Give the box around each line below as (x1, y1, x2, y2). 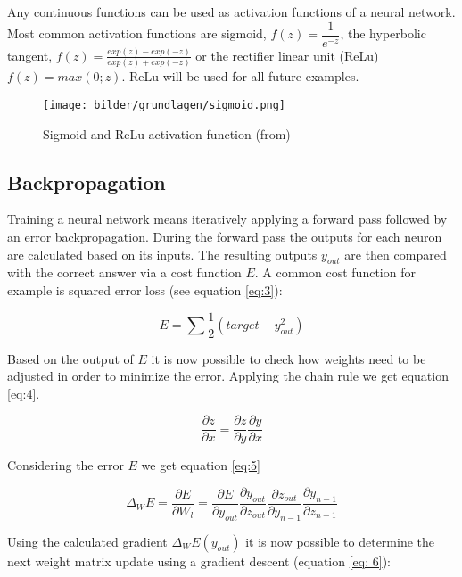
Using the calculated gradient (7, 532, 168, 550)
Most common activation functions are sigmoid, (7, 24, 267, 43)
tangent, (7, 45, 53, 64)
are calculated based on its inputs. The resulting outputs (7, 244, 318, 263)
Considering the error (7, 456, 124, 474)
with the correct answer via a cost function (7, 263, 242, 282)
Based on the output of (7, 349, 134, 367)
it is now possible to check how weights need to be (151, 349, 426, 367)
